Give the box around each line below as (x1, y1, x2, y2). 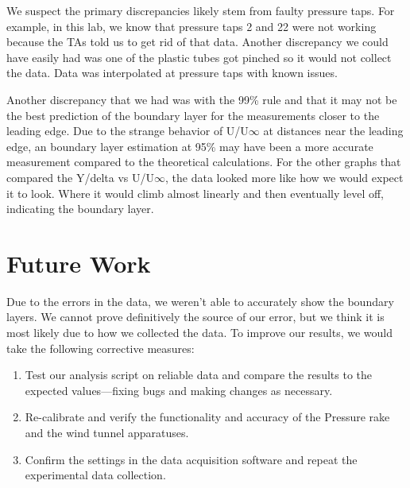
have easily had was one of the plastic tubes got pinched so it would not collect (6, 48, 392, 65)
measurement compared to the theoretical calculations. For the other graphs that (6, 153, 401, 170)
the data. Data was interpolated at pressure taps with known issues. (6, 64, 338, 81)
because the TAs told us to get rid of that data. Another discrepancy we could (6, 33, 389, 50)
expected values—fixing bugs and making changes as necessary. (25, 381, 333, 398)
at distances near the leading (263, 122, 404, 139)
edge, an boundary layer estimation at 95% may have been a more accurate (6, 137, 373, 154)
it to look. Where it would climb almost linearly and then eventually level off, (6, 184, 384, 201)
